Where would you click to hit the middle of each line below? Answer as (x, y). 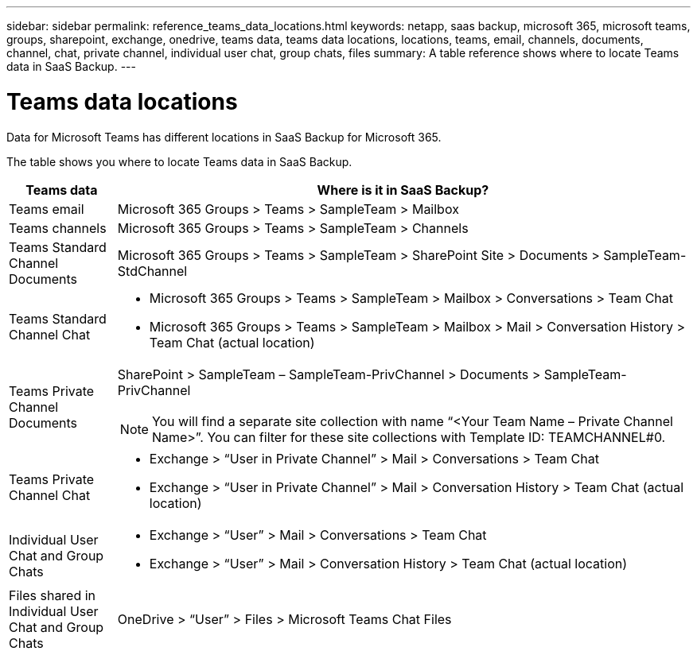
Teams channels (58, 228)
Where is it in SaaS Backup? (403, 190)
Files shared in (53, 595)
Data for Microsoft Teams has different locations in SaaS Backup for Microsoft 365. (224, 137)
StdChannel (152, 271)
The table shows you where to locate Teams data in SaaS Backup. (179, 161)
